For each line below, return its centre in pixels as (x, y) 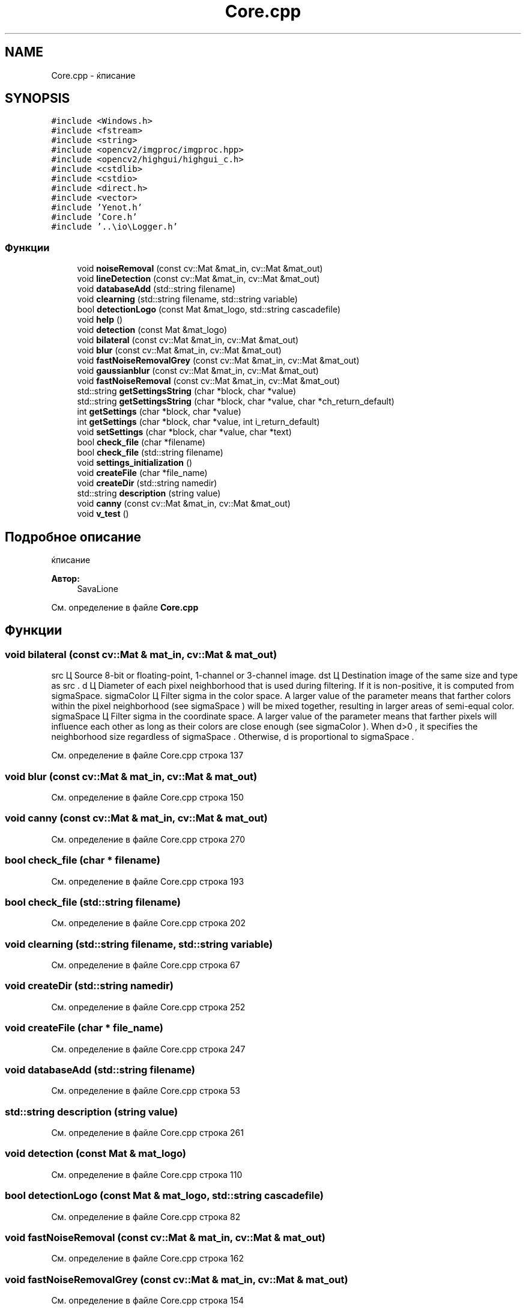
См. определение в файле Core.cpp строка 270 (148, 839)
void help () (100, 320)
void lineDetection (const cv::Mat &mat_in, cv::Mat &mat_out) (198, 279)
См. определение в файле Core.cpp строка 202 (148, 923)
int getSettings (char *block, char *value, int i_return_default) (198, 422)
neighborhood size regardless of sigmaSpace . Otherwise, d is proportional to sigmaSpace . (233, 737)
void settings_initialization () (135, 463)
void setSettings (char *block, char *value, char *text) (184, 432)
